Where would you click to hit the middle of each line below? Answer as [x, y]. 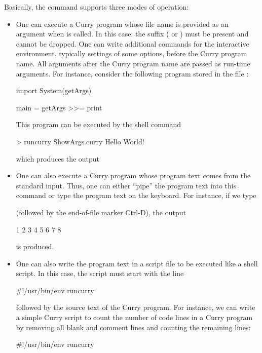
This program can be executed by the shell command [99, 124]
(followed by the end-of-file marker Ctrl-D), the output [101, 212]
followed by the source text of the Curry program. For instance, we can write [136, 307]
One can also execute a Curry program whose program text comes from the [133, 175]
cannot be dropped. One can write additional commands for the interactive [133, 43]
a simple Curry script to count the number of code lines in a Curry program [134, 317]
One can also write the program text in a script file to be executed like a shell [137, 263]
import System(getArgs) [54, 90]
